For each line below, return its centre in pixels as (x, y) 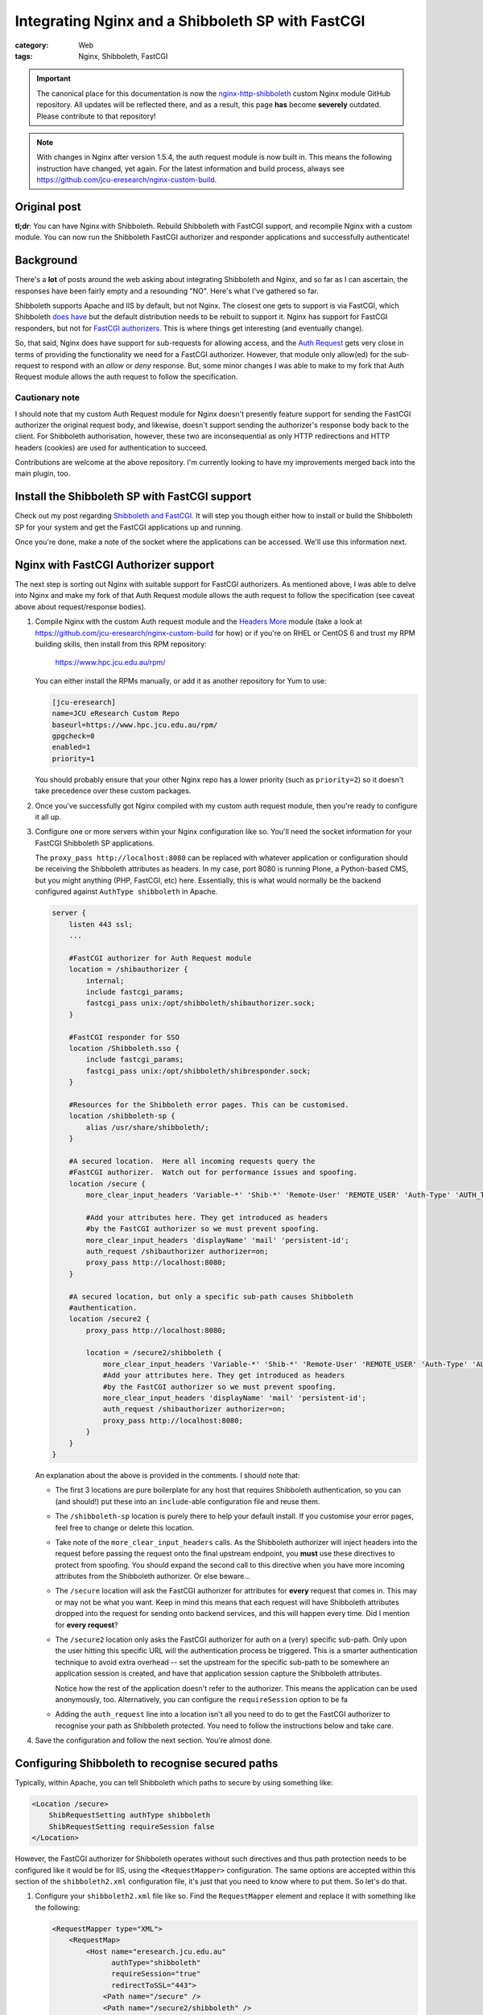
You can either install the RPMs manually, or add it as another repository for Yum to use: (181, 680)
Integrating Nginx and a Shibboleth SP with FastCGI (190, 21)
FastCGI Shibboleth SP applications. (95, 843)
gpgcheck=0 (73, 736)
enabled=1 (71, 747)
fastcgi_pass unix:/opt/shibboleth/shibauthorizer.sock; (200, 1003)
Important (54, 79)
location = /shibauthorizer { (128, 970)
